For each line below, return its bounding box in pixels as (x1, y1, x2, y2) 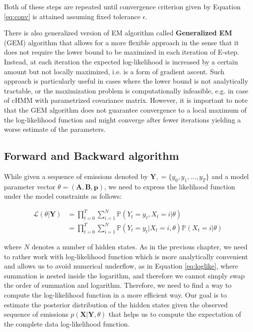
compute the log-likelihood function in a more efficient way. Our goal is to (4, 289, 227, 300)
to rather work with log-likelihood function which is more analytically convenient (4, 251, 248, 261)
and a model (211, 171, 249, 181)
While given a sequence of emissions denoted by (4, 171, 148, 181)
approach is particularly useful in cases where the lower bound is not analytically (4, 76, 249, 86)
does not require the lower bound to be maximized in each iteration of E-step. (4, 47, 239, 57)
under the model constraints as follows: (4, 191, 122, 201)
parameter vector (4, 181, 56, 191)
